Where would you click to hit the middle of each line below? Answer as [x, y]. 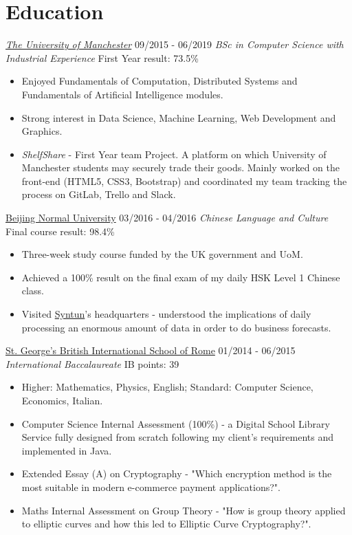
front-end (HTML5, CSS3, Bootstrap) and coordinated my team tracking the [184, 181]
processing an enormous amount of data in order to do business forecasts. [176, 327]
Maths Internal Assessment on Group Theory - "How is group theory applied [184, 510]
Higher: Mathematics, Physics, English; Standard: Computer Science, [167, 387]
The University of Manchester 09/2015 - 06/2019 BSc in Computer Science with [175, 44]
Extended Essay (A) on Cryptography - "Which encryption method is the [177, 473]
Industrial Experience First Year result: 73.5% [102, 57]
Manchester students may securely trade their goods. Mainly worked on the [180, 167]
